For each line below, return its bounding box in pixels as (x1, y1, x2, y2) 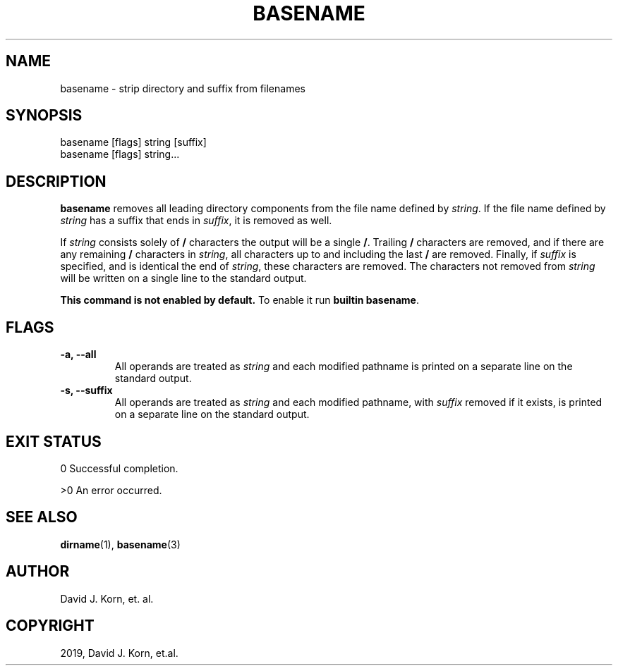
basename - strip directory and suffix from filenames (60, 82, 305, 94)
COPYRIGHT (6, 617, 95, 635)
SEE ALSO (6, 508, 78, 527)
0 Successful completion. (60, 462, 178, 474)
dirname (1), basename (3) (60, 538, 181, 550)
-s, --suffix (60, 384, 113, 397)
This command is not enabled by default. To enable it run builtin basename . (60, 294, 419, 307)
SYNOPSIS (6, 106, 83, 125)
